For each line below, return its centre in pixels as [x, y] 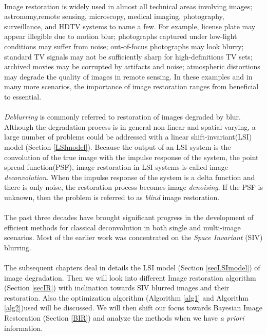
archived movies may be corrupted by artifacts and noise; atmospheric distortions [132, 66]
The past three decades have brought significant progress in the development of [129, 217]
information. [24, 328]
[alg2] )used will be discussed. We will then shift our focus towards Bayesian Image [133, 308]
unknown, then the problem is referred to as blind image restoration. [112, 197]
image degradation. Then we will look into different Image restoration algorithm [130, 277]
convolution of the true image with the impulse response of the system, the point [131, 157]
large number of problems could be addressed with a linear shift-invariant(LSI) [128, 137]
